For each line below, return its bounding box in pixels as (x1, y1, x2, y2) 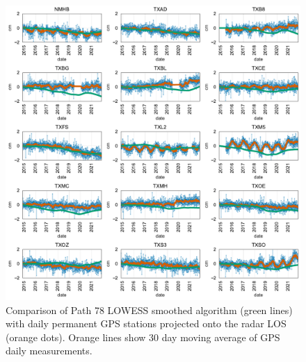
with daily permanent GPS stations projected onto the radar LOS (6, 316, 287, 331)
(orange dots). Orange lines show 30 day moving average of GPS (6, 329, 280, 344)
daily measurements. (6, 343, 92, 358)
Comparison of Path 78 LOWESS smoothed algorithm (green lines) (6, 302, 293, 317)
